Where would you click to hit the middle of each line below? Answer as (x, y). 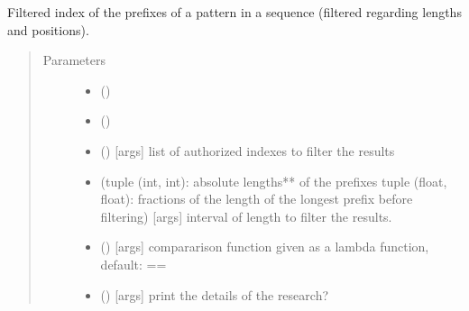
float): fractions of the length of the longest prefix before (257, 199)
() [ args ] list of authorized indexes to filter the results (248, 150)
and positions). (48, 29)
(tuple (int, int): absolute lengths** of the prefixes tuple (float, (274, 181)
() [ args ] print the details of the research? (215, 294)
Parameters (74, 60)
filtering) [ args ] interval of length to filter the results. (246, 216)
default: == (133, 264)
